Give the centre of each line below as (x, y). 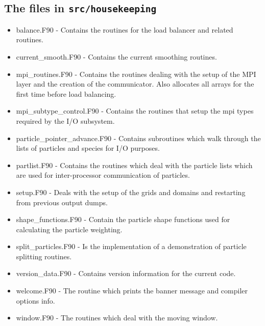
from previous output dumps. (62, 202)
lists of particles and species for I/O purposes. (88, 148)
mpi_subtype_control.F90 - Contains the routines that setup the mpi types (135, 111)
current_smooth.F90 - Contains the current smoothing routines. (116, 56)
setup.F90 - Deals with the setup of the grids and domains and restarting (131, 192)
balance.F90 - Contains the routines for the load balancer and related (125, 29)
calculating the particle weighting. (69, 229)
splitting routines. (44, 256)
